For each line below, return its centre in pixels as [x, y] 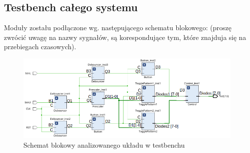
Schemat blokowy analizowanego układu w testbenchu [104, 144]
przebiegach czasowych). [40, 47]
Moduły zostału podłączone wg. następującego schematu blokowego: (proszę [118, 28]
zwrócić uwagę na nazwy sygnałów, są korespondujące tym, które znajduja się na [125, 37]
